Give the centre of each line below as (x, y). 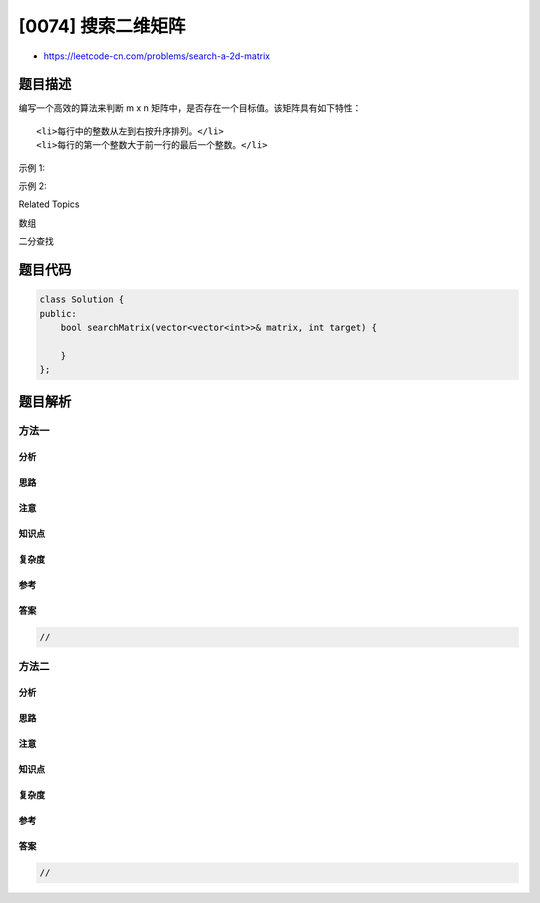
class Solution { (82, 299)
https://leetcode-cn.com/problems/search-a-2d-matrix (156, 56)
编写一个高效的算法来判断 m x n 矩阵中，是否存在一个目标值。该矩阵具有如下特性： (190, 108)
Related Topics (49, 204)
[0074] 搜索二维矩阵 (102, 26)
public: (58, 313)
